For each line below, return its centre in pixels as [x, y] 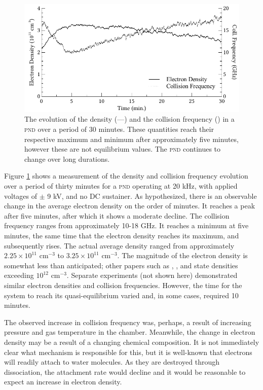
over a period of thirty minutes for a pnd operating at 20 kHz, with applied [121, 186]
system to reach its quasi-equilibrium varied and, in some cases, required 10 [121, 295]
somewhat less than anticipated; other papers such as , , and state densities [121, 265]
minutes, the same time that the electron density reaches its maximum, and [122, 235]
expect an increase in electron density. [63, 382]
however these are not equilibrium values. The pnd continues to [123, 149]
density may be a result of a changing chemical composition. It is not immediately [132, 342]
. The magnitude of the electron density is [182, 255]
